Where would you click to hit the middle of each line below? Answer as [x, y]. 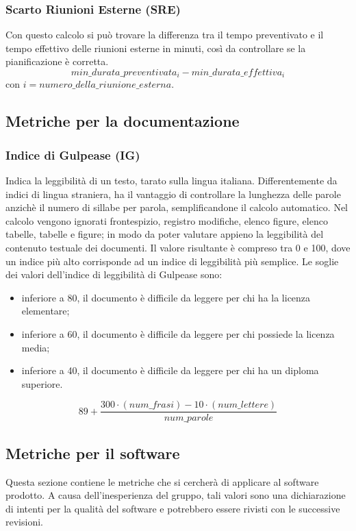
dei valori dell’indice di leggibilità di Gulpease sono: [114, 274]
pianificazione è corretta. [57, 61]
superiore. [42, 383]
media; [36, 347]
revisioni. [24, 522]
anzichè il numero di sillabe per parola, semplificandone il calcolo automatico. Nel [177, 207]
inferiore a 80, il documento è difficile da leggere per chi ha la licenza [166, 297]
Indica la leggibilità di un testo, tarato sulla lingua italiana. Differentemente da [171, 181]
